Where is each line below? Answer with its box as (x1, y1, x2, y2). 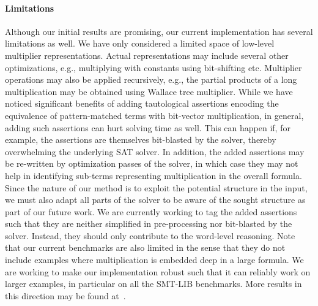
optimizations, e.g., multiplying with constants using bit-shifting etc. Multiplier (5, 61, 302, 74)
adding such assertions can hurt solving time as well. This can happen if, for (5, 121, 290, 134)
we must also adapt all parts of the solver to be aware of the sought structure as (5, 193, 306, 206)
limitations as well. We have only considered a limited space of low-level (5, 37, 275, 50)
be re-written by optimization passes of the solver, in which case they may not (5, 157, 298, 170)
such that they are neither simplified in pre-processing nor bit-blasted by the (5, 217, 292, 230)
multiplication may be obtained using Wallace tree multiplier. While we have (5, 85, 293, 98)
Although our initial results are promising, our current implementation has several (5, 25, 313, 37)
